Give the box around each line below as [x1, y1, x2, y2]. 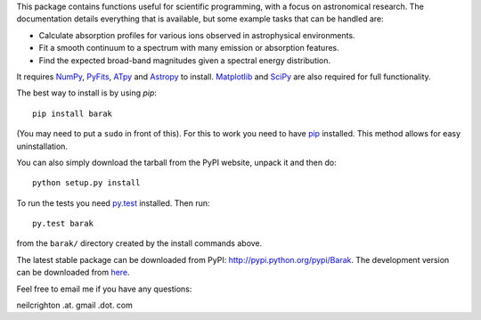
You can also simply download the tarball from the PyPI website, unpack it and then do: [16, 157, 338, 168]
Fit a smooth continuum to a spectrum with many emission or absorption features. [38, 43, 339, 53]
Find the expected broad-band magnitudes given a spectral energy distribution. [38, 54, 331, 66]
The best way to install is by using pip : [16, 87, 158, 98]
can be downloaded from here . [16, 267, 130, 278]
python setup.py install [32, 178, 141, 188]
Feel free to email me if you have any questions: [16, 283, 192, 294]
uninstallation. [16, 141, 69, 152]
